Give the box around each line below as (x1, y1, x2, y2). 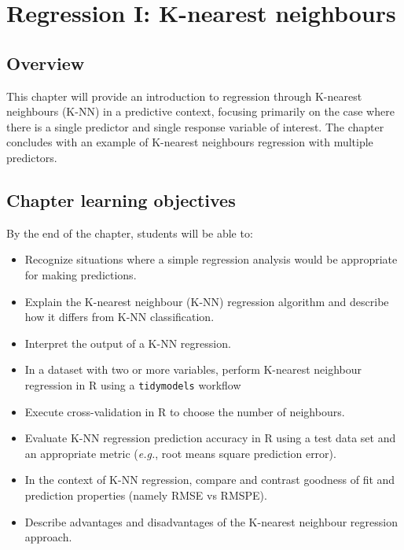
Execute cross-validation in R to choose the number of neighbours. (24, 403, 345, 419)
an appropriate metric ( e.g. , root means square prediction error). (24, 445, 336, 461)
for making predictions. (24, 266, 137, 282)
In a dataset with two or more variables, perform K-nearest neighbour (24, 361, 362, 378)
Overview (6, 50, 85, 75)
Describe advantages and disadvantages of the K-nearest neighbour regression (24, 513, 398, 530)
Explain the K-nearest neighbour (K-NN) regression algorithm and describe (24, 293, 389, 309)
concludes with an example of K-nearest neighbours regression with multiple (6, 134, 373, 150)
